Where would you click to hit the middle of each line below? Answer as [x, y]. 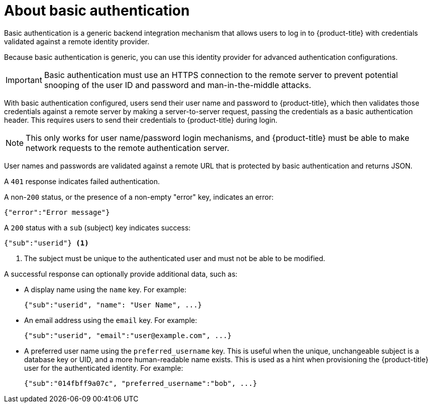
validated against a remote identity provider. [77, 41]
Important [24, 80]
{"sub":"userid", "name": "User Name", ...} [113, 305]
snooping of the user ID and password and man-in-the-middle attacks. [178, 85]
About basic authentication [97, 11]
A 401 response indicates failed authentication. [82, 181]
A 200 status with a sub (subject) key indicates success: [97, 227]
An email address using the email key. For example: [111, 320]
